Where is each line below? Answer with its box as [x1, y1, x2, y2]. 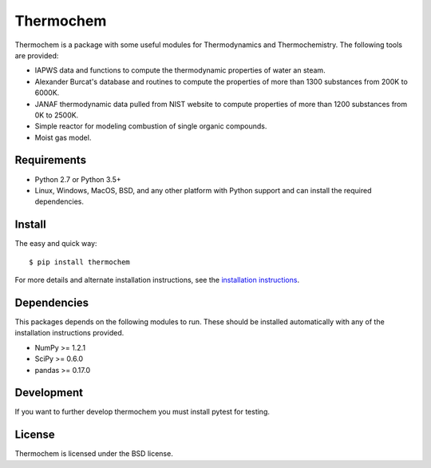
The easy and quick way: [14, 239, 97, 248]
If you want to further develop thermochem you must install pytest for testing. [14, 407, 271, 417]
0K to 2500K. [34, 110, 79, 120]
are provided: [14, 50, 59, 60]
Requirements [14, 153, 87, 167]
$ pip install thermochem [29, 257, 131, 267]
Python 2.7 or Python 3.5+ [34, 174, 121, 184]
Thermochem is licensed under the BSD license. [14, 449, 173, 458]
